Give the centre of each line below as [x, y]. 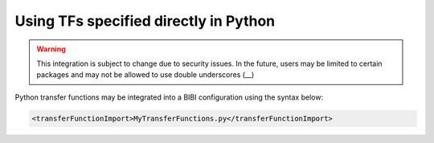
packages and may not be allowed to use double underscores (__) [145, 75]
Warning [51, 49]
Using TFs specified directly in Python [145, 21]
